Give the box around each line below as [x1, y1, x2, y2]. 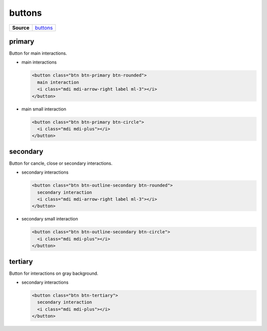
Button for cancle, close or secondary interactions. [9, 160, 113, 166]
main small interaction [21, 106, 66, 112]
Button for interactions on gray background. [9, 270, 98, 276]
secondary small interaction [21, 216, 79, 222]
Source [12, 24, 30, 31]
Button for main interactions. [9, 50, 67, 56]
